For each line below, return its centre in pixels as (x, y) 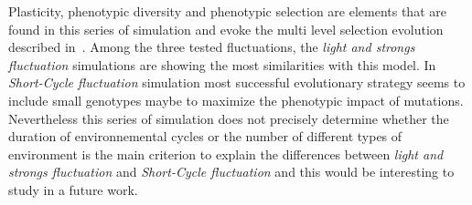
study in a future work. (73, 189)
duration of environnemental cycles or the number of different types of (205, 136)
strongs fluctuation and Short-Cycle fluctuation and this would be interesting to (231, 172)
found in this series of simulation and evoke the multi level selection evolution (226, 29)
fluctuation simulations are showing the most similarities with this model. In (222, 64)
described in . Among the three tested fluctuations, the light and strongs (212, 47)
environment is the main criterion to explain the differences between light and (226, 154)
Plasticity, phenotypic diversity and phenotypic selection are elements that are (227, 11)
